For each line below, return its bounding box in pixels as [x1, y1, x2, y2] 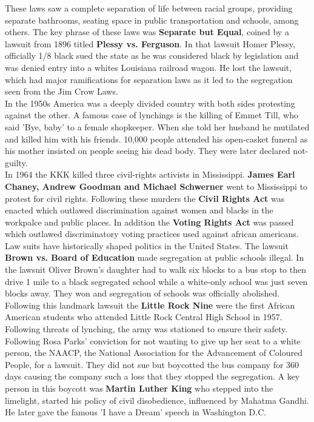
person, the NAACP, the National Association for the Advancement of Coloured [5, 346, 302, 359]
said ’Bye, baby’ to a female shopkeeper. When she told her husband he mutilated [5, 120, 310, 133]
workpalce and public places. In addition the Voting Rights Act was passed [5, 215, 294, 228]
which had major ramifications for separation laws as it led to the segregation [5, 73, 293, 85]
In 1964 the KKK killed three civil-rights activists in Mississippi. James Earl [5, 168, 295, 181]
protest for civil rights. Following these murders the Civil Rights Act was [5, 192, 285, 204]
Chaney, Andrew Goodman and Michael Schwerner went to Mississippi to [5, 179, 308, 192]
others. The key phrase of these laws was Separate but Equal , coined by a [5, 25, 289, 38]
